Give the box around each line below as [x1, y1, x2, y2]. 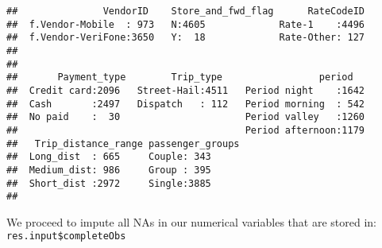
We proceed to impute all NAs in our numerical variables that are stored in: [6, 213, 376, 230]
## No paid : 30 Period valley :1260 [6, 111, 365, 123]
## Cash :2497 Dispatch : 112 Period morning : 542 [6, 98, 365, 110]
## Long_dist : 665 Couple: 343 [6, 151, 211, 163]
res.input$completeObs [6, 231, 126, 242]
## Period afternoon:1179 [6, 124, 365, 136]
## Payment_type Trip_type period [6, 72, 353, 83]
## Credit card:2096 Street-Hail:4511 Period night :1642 [6, 84, 365, 96]
